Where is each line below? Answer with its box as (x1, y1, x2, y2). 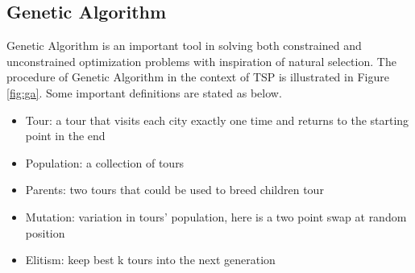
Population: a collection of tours (25, 154, 185, 171)
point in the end (25, 127, 106, 144)
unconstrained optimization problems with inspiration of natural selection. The (6, 52, 396, 69)
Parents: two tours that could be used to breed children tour (25, 181, 324, 198)
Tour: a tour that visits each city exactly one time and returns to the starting (25, 111, 409, 128)
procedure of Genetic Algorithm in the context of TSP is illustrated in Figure (6, 68, 389, 85)
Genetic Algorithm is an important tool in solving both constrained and (6, 37, 362, 54)
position (25, 224, 65, 241)
